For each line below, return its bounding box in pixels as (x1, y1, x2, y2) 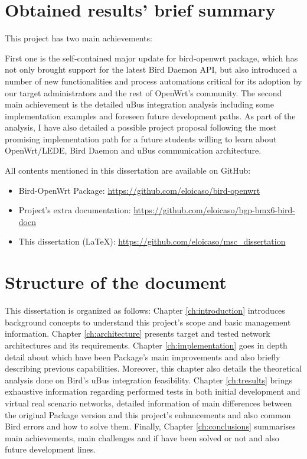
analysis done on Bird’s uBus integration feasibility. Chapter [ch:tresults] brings (5, 373, 292, 386)
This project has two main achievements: (5, 32, 152, 44)
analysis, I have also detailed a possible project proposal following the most (5, 121, 277, 134)
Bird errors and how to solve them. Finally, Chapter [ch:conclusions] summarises (5, 420, 296, 432)
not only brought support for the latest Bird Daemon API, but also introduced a (5, 63, 297, 76)
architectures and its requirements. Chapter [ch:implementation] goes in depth (5, 338, 288, 351)
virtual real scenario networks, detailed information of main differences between (5, 396, 292, 409)
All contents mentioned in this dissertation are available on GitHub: (5, 164, 251, 177)
